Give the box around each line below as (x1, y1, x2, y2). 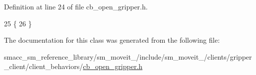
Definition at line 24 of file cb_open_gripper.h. (4, 1, 148, 11)
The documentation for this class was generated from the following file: (4, 35, 220, 45)
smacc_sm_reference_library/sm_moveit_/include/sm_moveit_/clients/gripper (4, 51, 252, 62)
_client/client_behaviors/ (4, 61, 83, 72)
